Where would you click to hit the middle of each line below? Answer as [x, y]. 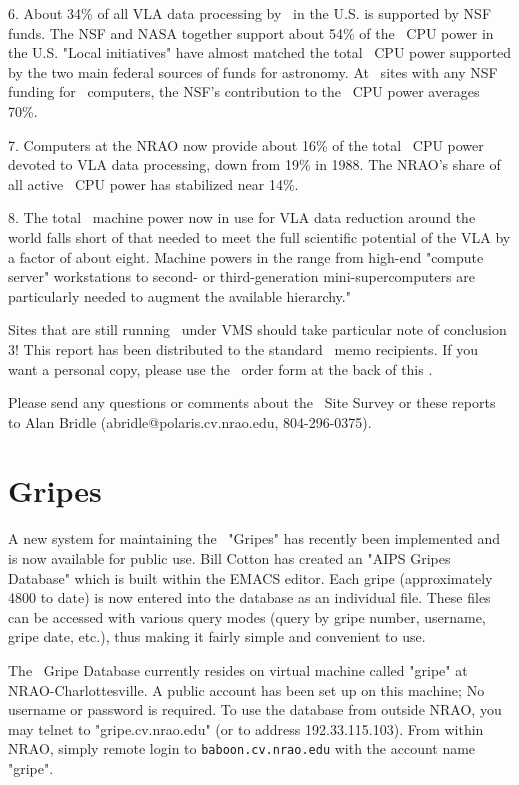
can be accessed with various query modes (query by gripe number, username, [247, 616]
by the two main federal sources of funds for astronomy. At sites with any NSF [253, 71]
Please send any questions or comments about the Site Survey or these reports [252, 402]
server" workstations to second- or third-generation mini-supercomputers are [241, 276]
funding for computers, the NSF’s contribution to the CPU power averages [244, 91]
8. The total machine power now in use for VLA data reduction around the [242, 217]
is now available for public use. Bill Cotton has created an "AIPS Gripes [229, 558]
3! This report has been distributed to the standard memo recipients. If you [243, 348]
